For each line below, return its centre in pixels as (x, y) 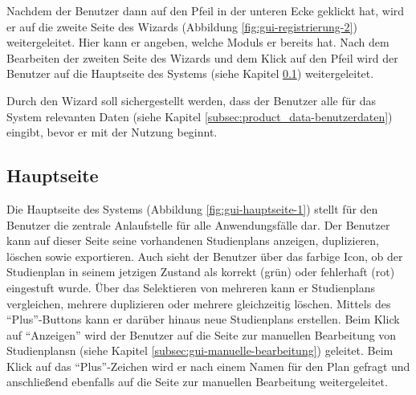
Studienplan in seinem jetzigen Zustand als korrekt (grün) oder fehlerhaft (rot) (201, 272)
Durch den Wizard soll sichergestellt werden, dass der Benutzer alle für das (191, 100)
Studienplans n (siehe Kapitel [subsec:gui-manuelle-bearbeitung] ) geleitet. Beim (200, 350)
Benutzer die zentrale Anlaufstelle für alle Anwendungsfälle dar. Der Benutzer (198, 224)
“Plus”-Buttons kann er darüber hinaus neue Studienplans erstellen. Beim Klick (203, 319)
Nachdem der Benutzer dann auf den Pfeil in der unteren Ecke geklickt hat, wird (206, 10)
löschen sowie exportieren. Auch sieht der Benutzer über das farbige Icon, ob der (205, 256)
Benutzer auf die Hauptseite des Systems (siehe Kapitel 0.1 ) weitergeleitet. (190, 73)
